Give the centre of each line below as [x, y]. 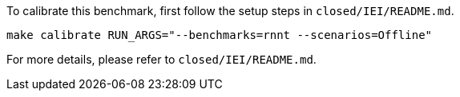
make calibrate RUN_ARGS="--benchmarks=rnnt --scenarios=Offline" [220, 35]
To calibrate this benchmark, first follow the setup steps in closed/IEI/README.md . [230, 11]
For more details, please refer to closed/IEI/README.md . [161, 59]
